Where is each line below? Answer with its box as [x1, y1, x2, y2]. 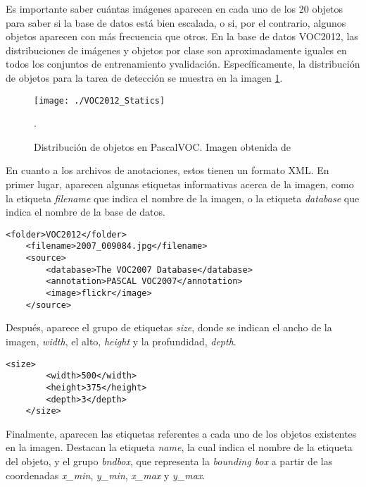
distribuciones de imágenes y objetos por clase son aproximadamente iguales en [6, 42, 347, 57]
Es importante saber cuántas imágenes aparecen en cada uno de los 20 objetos [6, 1, 343, 16]
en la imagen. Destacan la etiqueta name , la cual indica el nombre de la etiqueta [6, 440, 353, 455]
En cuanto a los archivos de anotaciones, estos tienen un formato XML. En [6, 163, 329, 178]
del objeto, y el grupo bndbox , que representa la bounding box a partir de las [6, 454, 333, 469]
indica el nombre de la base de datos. [6, 204, 165, 219]
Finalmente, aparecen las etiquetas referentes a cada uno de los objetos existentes [6, 426, 357, 440]
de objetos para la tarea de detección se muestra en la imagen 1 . [6, 70, 283, 85]
